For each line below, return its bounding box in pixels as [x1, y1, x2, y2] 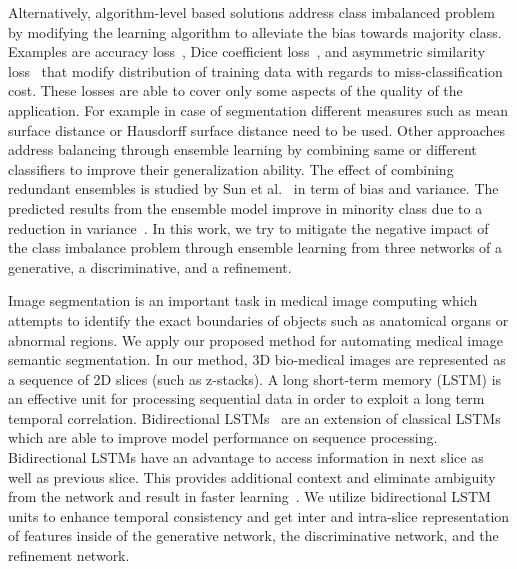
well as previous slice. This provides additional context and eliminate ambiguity [8, 466, 496, 487]
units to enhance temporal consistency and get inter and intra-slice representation [8, 505, 510, 526]
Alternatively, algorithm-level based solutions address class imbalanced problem [8, 2, 495, 22]
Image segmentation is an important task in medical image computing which [8, 290, 478, 311]
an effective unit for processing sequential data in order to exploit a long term [8, 388, 485, 409]
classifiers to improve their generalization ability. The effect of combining [8, 158, 454, 179]
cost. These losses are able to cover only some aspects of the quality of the [8, 80, 463, 101]
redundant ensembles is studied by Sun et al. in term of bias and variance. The [8, 178, 499, 199]
